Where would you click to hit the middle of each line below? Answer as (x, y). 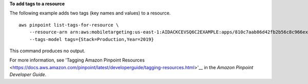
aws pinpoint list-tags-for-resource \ (69, 25)
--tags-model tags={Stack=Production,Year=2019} (91, 39)
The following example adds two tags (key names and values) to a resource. (90, 13)
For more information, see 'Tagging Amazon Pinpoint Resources (77, 60)
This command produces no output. (47, 51)
